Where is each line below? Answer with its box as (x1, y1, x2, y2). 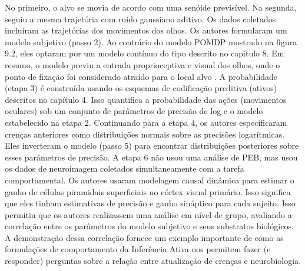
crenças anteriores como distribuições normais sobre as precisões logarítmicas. (5, 128, 285, 140)
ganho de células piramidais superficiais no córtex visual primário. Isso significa (5, 185, 291, 198)
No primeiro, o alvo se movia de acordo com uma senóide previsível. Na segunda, (5, 1, 297, 13)
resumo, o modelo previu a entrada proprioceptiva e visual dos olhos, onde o (5, 58, 280, 71)
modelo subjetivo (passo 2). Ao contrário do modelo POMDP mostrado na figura (5, 35, 297, 48)
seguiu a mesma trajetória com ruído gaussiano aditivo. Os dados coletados (5, 12, 276, 25)
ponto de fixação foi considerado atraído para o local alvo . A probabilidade (5, 70, 278, 82)
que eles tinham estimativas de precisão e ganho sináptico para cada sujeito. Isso (5, 197, 296, 209)
